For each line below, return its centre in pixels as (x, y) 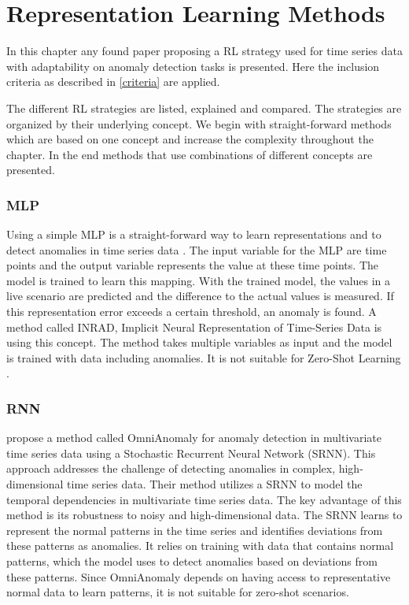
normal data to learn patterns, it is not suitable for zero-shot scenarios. (178, 592)
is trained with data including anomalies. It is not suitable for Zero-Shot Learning (204, 357)
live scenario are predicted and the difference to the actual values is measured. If (200, 296)
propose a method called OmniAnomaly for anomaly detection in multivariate (194, 438)
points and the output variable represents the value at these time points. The (192, 265)
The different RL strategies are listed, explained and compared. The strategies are (204, 108)
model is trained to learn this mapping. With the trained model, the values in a (199, 280)
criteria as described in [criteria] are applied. (113, 82)
